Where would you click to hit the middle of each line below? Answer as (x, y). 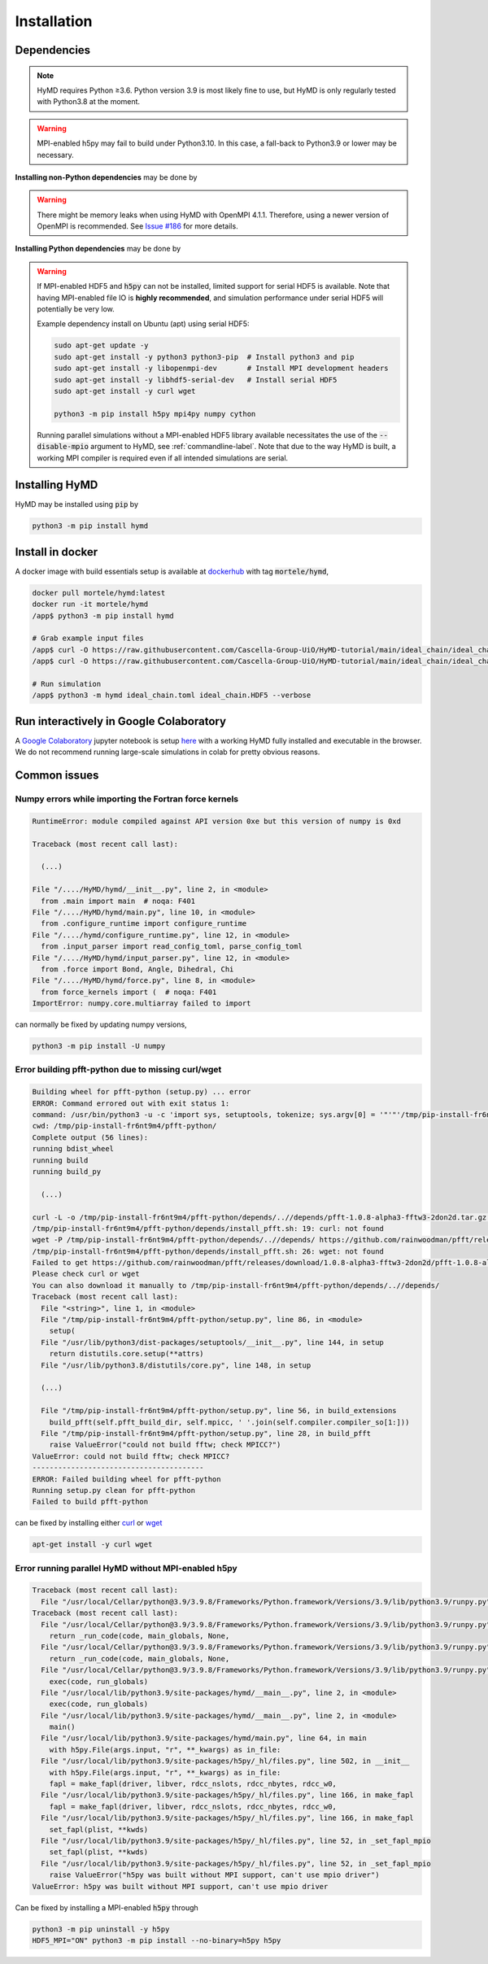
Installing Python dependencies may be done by (98, 249)
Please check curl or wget (86, 1274)
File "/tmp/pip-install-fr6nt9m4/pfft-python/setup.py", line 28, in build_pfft (206, 1433)
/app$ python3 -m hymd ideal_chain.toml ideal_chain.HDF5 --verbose (172, 695)
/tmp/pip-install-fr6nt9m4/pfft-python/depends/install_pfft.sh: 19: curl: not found (208, 1228)
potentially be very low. (76, 309)
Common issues (57, 776)
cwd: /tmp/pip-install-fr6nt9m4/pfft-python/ (124, 1126)
